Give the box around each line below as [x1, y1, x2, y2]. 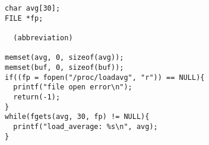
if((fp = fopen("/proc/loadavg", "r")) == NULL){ [5, 73, 205, 82]
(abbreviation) [13, 33, 73, 42]
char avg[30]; [5, 4, 61, 12]
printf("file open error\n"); [13, 83, 132, 92]
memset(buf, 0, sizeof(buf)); [5, 63, 124, 72]
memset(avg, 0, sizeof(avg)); [5, 53, 124, 62]
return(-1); [13, 92, 61, 101]
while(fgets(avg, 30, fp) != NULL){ [5, 112, 150, 121]
